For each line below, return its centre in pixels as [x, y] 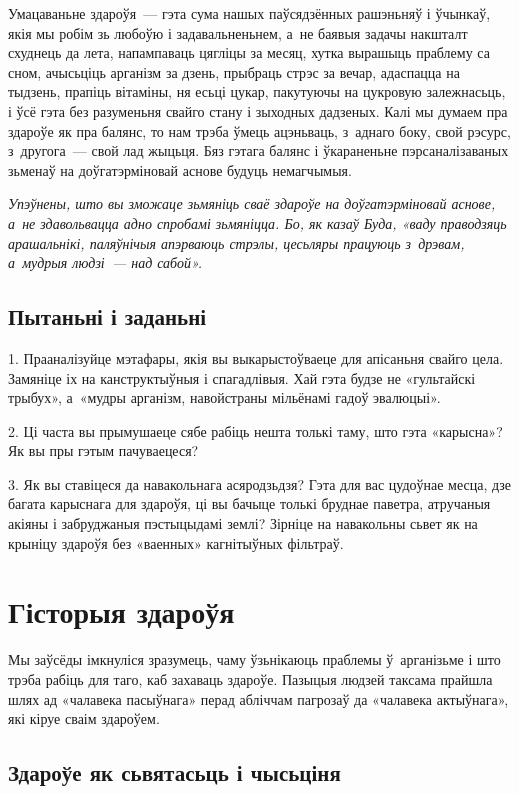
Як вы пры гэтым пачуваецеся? [103, 450]
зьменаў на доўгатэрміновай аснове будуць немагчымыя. [180, 169]
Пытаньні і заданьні [107, 316]
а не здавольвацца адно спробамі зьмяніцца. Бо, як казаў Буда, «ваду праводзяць [257, 222]
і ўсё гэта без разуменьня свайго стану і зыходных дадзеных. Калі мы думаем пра [258, 110]
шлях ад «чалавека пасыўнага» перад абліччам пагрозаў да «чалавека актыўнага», [258, 698]
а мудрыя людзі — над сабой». [105, 262]
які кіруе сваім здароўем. [84, 718]
